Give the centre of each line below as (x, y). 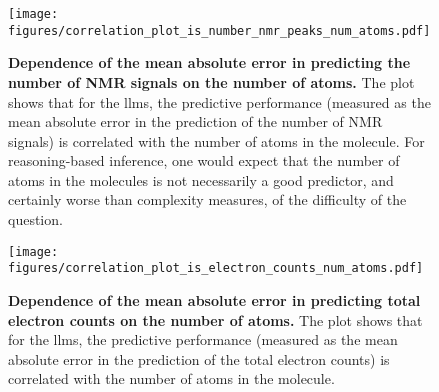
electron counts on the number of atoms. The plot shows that (215, 319)
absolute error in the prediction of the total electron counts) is (199, 358)
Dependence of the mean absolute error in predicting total (214, 299)
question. (35, 219)
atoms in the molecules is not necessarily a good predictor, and (201, 179)
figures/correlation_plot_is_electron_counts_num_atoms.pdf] (216, 268)
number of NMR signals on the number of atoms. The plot (211, 81)
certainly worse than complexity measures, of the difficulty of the (207, 199)
